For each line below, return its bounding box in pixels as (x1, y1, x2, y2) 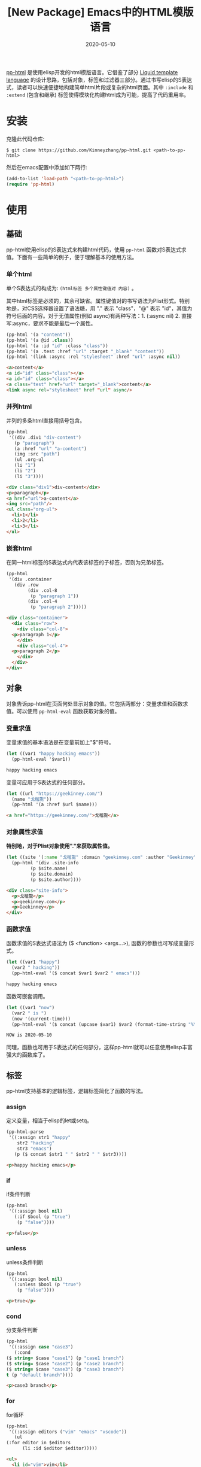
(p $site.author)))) (30, 876, 82, 883)
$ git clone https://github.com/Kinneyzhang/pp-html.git (6, 147, 151, 153)
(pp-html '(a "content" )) (6, 332, 71, 338)
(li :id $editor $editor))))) (22, 1445, 98, 1451)
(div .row (14, 582, 39, 588)
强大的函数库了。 (6, 1051, 48, 1058)
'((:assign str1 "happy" (8, 1135, 71, 1141)
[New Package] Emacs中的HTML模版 (7, 5, 194, 19)
